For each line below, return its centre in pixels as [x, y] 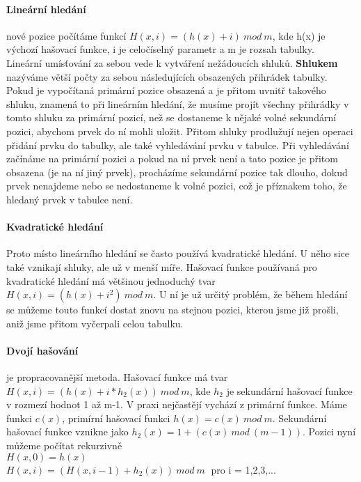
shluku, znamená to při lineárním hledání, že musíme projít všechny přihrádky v [178, 103]
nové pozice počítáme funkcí [66, 35]
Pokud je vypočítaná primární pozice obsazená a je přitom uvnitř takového [166, 90]
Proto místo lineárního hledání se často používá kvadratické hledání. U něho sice [178, 253]
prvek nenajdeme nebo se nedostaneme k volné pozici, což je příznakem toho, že [177, 186]
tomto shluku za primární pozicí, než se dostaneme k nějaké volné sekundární [171, 117]
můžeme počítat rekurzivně [64, 445]
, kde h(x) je [299, 35]
